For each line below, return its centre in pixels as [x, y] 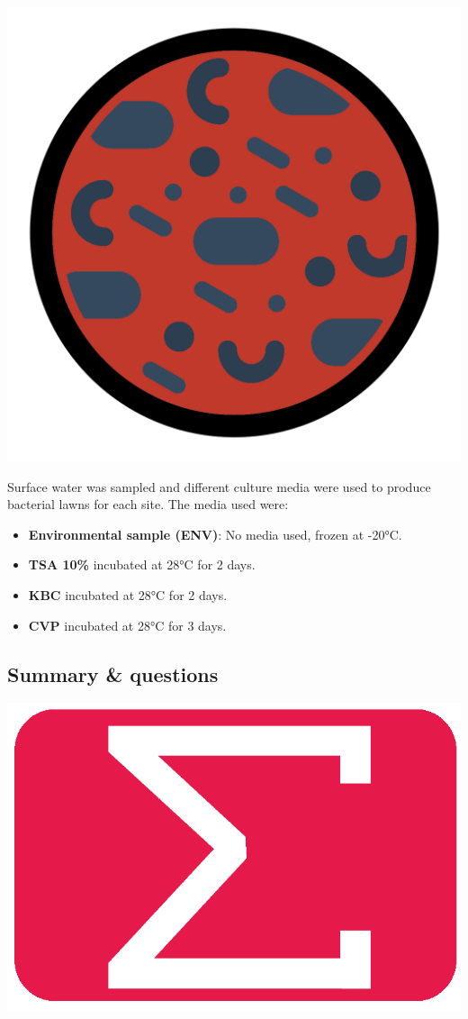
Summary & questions [113, 673]
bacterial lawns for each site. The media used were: [148, 504]
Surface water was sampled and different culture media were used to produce [219, 486]
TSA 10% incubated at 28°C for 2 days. [142, 564]
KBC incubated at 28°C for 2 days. [128, 594]
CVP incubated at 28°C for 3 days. [127, 625]
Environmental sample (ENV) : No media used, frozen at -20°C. [215, 534]
